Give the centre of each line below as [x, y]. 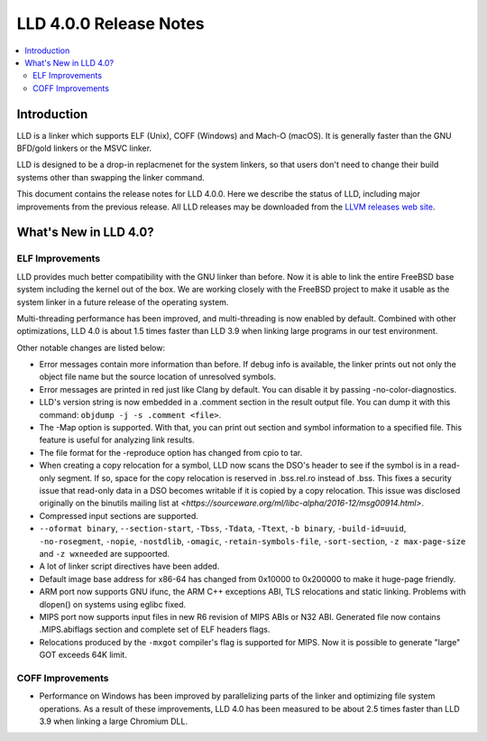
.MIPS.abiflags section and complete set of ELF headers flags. [155, 630]
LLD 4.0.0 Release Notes [110, 23]
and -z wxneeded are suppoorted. [105, 553]
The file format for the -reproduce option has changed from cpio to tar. [171, 452]
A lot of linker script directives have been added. [129, 566]
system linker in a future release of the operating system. [123, 301]
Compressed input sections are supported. [119, 515]
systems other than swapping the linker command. [110, 177]
